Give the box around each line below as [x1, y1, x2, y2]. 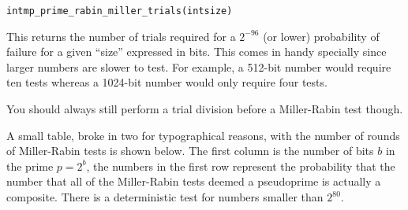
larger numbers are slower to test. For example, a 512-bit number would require [6, 58, 391, 75]
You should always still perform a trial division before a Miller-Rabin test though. [6, 101, 403, 117]
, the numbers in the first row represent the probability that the [86, 157, 395, 174]
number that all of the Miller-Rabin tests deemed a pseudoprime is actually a [6, 173, 381, 190]
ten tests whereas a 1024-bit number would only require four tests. [6, 74, 328, 90]
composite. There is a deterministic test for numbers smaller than [6, 189, 324, 204]
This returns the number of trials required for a [6, 28, 236, 44]
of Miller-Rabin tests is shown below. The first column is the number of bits [6, 142, 374, 159]
